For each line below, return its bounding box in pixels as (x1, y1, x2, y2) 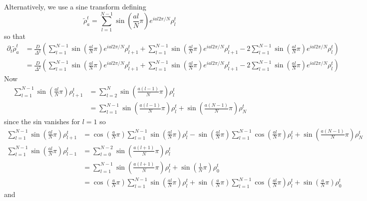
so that (4, 30, 25, 41)
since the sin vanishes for (4, 116, 80, 127)
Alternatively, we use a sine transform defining (4, 1, 146, 11)
